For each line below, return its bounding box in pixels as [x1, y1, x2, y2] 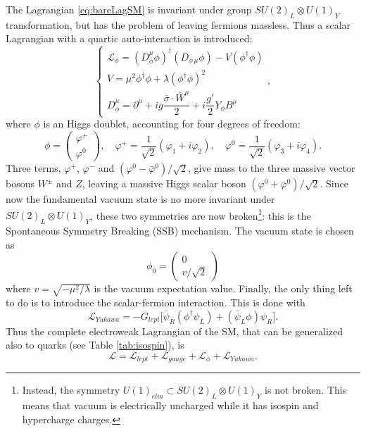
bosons [6, 176, 34, 191]
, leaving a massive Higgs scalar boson [82, 176, 246, 191]
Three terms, [6, 161, 61, 175]
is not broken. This [265, 382, 347, 397]
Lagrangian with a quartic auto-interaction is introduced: [6, 31, 253, 46]
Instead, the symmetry [22, 382, 120, 397]
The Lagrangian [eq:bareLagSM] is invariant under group [6, 2, 252, 16]
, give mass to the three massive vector [188, 161, 355, 175]
